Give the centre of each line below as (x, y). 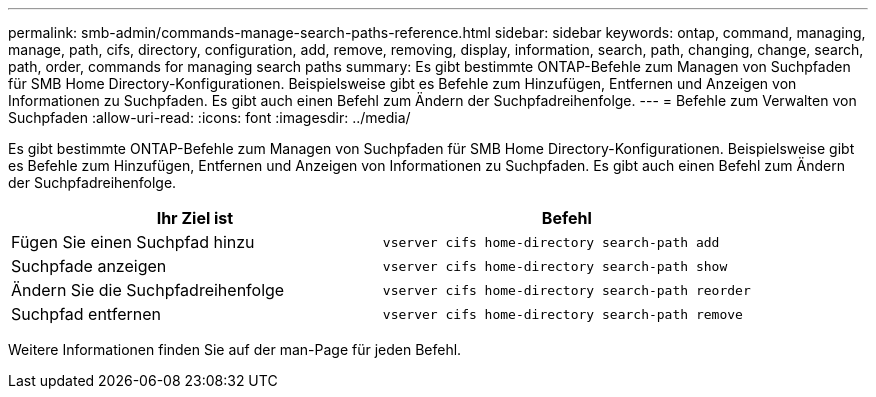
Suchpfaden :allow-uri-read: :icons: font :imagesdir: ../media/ (209, 117)
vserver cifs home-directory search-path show (555, 266)
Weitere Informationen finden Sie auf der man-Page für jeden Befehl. (235, 349)
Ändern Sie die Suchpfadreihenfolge (148, 290)
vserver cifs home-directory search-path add (551, 242)
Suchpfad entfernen (86, 314)
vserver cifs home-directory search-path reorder (566, 290)
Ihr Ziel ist (195, 218)
